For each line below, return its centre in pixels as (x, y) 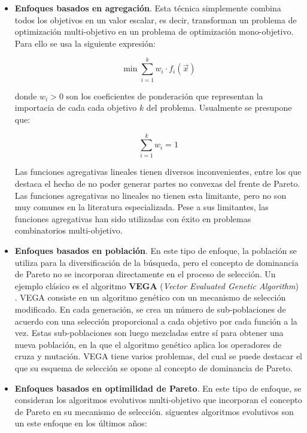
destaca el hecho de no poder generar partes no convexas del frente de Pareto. (157, 183)
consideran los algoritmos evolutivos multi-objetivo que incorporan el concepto (158, 400)
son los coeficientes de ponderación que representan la (165, 96)
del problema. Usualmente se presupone (219, 108)
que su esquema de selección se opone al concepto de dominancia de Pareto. (153, 367)
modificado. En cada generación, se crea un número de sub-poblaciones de (150, 309)
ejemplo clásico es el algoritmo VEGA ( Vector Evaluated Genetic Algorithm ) (156, 285)
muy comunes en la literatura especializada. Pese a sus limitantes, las (142, 207)
